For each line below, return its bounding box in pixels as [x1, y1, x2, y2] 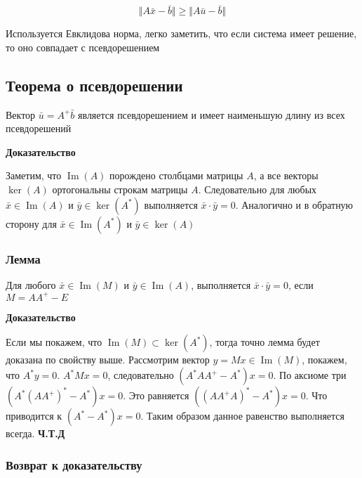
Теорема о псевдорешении [6, 74, 183, 96]
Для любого [6, 277, 56, 292]
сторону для [6, 216, 57, 231]
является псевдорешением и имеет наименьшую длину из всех [78, 107, 345, 122]
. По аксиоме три [273, 368, 347, 382]
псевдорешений [6, 121, 72, 136]
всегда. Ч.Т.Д [6, 426, 65, 441]
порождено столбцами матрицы [109, 168, 243, 183]
